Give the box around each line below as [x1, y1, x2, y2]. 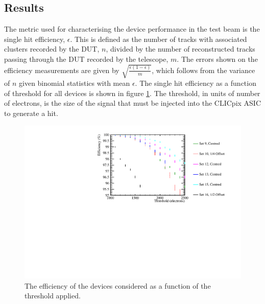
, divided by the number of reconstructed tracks [106, 43, 255, 54]
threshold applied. [25, 290, 81, 301]
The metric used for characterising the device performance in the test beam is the [4, 24, 260, 34]
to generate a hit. [4, 107, 58, 118]
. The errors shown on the [177, 53, 258, 64]
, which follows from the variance [152, 64, 255, 75]
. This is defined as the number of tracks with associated [70, 33, 247, 44]
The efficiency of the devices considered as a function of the [25, 280, 211, 291]
